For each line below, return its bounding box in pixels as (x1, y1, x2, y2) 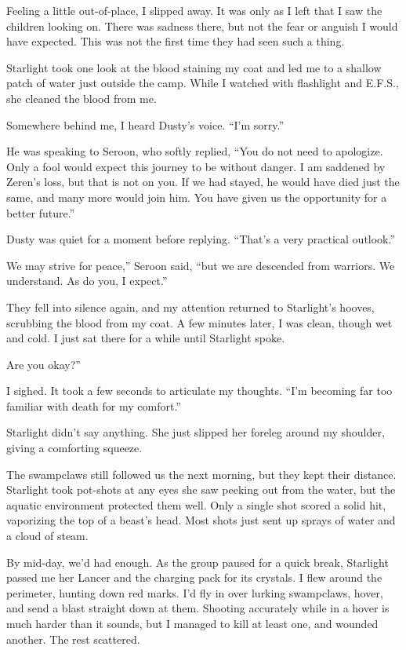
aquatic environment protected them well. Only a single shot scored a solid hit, (6, 496, 386, 513)
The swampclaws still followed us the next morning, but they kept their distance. (6, 466, 397, 482)
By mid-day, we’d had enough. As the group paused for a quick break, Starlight (6, 553, 389, 570)
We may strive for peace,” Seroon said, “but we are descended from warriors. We (6, 257, 395, 273)
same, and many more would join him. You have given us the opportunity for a (6, 188, 387, 205)
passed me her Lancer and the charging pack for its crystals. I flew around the (6, 569, 382, 586)
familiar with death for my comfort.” (6, 397, 181, 414)
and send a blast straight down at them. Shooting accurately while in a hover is (6, 600, 390, 616)
